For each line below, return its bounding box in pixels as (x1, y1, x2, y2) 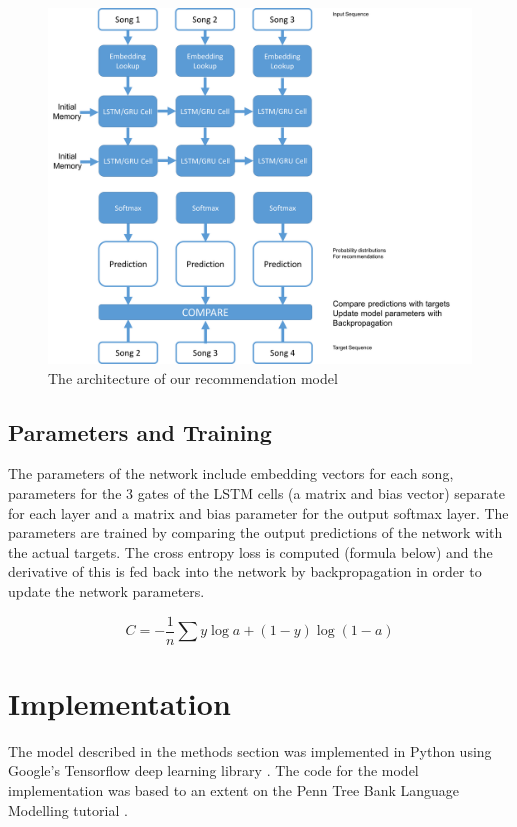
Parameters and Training (8, 416, 272, 447)
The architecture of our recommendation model (48, 367, 338, 388)
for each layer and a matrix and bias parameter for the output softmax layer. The (8, 502, 509, 523)
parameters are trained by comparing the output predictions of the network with (8, 522, 503, 543)
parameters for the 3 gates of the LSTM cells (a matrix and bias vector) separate (8, 483, 505, 504)
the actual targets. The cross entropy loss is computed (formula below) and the (8, 541, 493, 562)
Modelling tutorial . (8, 799, 128, 820)
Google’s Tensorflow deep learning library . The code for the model (8, 760, 419, 781)
